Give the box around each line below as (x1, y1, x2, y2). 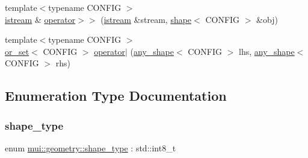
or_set (5, 45, 29, 57)
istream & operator (5, 13, 76, 25)
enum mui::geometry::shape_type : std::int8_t (5, 141, 176, 154)
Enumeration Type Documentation (5, 86, 227, 105)
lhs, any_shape (238, 45, 295, 57)
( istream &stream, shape (100, 13, 192, 25)
